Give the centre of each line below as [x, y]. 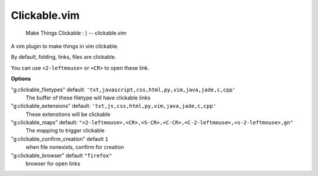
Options [21, 79]
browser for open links [53, 164]
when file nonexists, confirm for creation [75, 147]
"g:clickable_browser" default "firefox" [62, 155]
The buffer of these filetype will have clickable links [88, 98]
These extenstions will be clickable [68, 114]
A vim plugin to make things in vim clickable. [65, 46]
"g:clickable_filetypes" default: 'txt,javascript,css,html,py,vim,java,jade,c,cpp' [123, 89]
